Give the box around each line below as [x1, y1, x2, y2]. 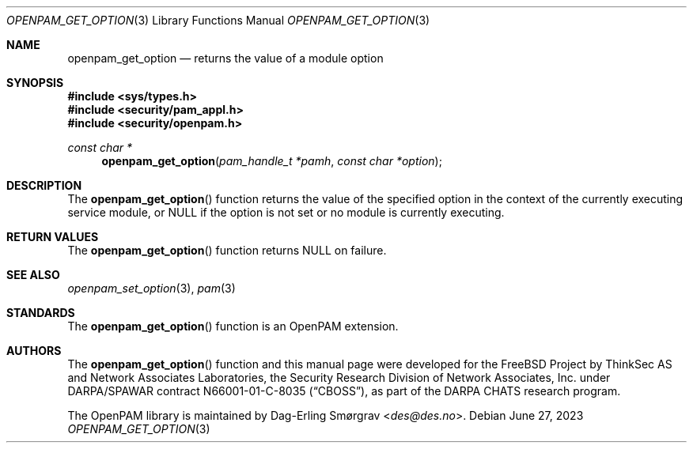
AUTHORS [6, 344, 62, 357]
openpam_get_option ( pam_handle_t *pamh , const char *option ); [101, 154, 442, 168]
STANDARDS [6, 306, 75, 319]
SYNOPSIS [6, 76, 64, 89]
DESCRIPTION [6, 179, 82, 192]
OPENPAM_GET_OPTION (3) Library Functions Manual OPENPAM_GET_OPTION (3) [6, 13, 430, 27]
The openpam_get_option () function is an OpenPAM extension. [67, 319, 399, 333]
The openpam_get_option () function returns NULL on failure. [67, 243, 387, 257]
